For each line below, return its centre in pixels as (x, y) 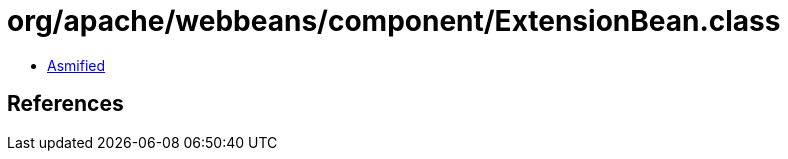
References (65, 104)
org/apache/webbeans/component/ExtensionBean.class (394, 21)
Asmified (76, 65)
